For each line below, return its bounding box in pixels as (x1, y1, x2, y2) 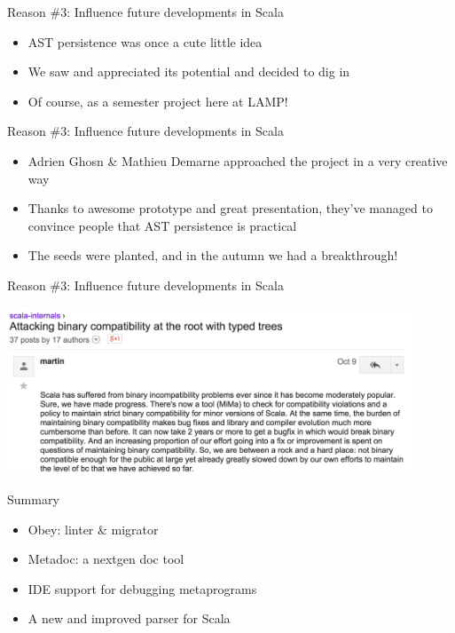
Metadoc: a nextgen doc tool (27, 550, 184, 568)
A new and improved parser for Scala (27, 609, 231, 628)
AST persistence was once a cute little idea (27, 32, 263, 51)
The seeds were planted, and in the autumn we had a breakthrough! (27, 246, 398, 265)
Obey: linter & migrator (27, 519, 159, 538)
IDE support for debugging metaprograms (27, 579, 257, 597)
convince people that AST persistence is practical (27, 216, 297, 234)
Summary (7, 490, 59, 509)
